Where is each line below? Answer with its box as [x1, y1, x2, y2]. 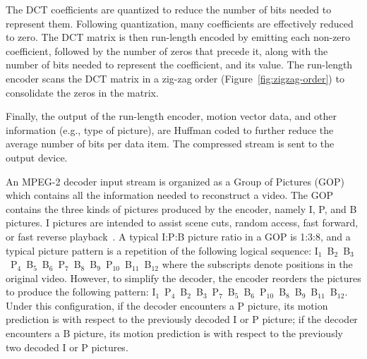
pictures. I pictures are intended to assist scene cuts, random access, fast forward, [6, 215, 359, 230]
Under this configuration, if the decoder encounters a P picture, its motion [6, 298, 328, 312]
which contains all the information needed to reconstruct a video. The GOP [6, 188, 334, 202]
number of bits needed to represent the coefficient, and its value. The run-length [6, 57, 353, 72]
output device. [6, 150, 68, 164]
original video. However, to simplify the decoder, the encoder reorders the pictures [6, 270, 361, 285]
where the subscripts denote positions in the [162, 257, 353, 272]
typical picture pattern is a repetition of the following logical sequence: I [6, 243, 318, 257]
